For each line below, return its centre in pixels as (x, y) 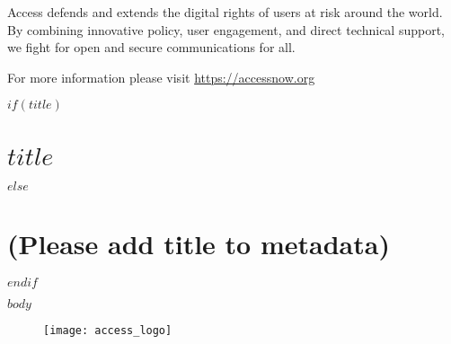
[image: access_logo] (108, 331)
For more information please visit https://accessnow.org (161, 77)
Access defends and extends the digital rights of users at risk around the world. (225, 12)
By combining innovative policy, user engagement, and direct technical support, (226, 29)
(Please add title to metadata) (199, 243)
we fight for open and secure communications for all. (151, 47)
